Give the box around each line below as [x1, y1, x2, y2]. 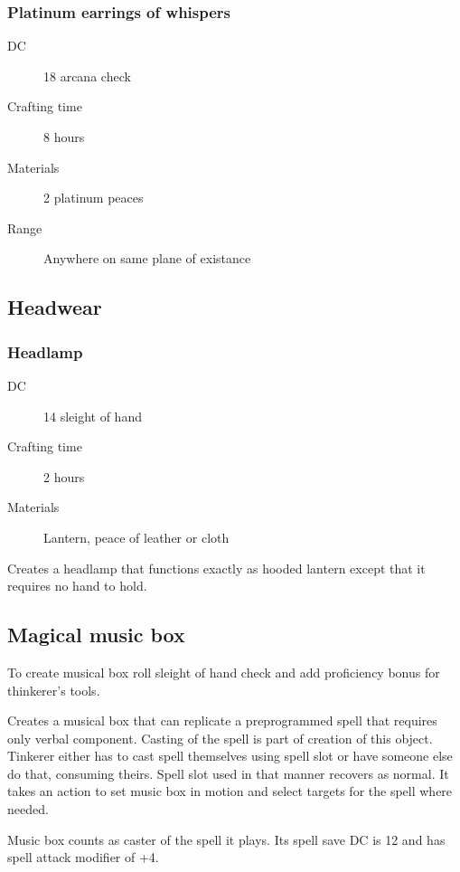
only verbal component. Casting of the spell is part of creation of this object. [7, 728, 433, 747]
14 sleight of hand [43, 406, 142, 425]
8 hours [43, 128, 85, 146]
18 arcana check [43, 66, 131, 85]
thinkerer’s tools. [7, 680, 100, 699]
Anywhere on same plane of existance [43, 249, 251, 268]
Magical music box [7, 621, 185, 649]
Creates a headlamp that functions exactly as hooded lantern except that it [7, 558, 426, 577]
